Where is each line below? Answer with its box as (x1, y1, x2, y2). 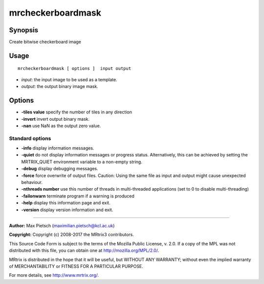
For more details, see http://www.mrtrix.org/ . (9, 272, 99, 278)
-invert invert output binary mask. (21, 116, 90, 122)
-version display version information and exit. (21, 207, 113, 213)
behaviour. (21, 179, 43, 185)
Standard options (9, 135, 51, 142)
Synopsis (9, 26, 39, 34)
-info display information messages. (21, 145, 94, 151)
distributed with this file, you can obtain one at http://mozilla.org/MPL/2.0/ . (9, 247, 159, 254)
